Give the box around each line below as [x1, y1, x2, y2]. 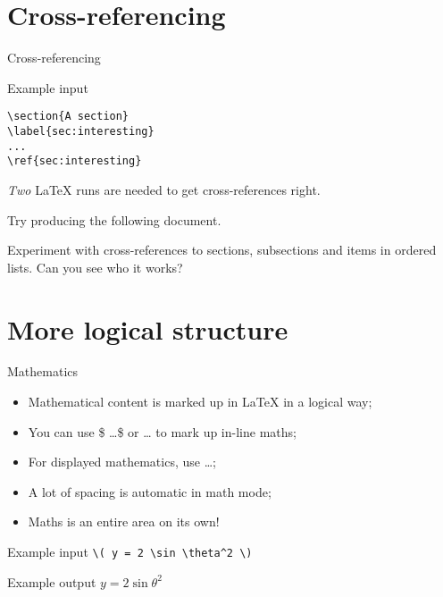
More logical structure [7, 310, 288, 347]
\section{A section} [7, 110, 130, 123]
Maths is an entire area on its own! [28, 512, 220, 531]
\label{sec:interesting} [7, 124, 155, 138]
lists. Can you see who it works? [7, 257, 183, 276]
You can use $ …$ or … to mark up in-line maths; [28, 422, 297, 441]
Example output [7, 572, 96, 591]
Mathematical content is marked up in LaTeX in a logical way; [28, 392, 372, 411]
